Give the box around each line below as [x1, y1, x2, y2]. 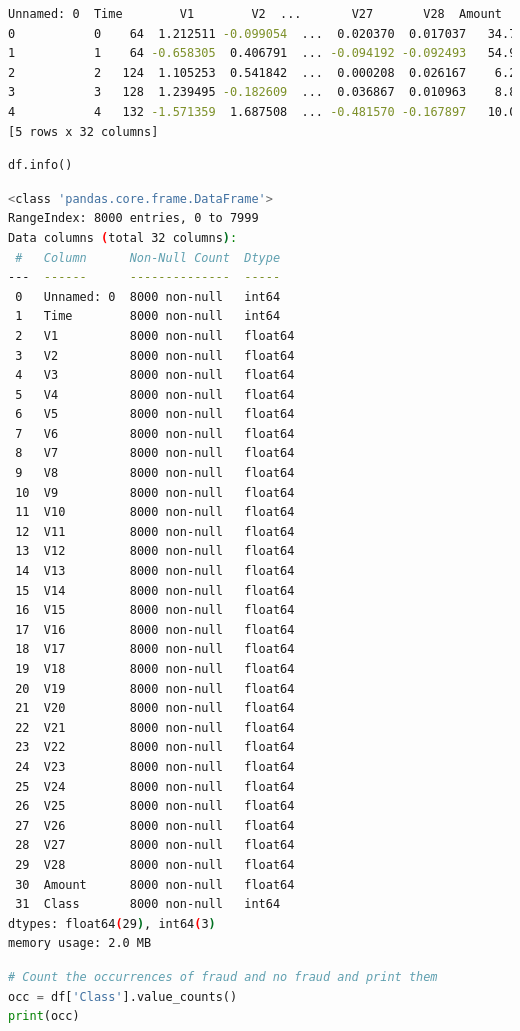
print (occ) [8, 1009, 80, 1024]
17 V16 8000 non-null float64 [15, 622, 295, 637]
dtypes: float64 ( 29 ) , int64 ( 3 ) [8, 916, 216, 931]
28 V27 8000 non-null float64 [15, 838, 295, 853]
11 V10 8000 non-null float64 [15, 505, 295, 520]
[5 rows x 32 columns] [8, 124, 159, 139]
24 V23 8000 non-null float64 [15, 759, 295, 774]
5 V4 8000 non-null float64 [15, 387, 295, 402]
